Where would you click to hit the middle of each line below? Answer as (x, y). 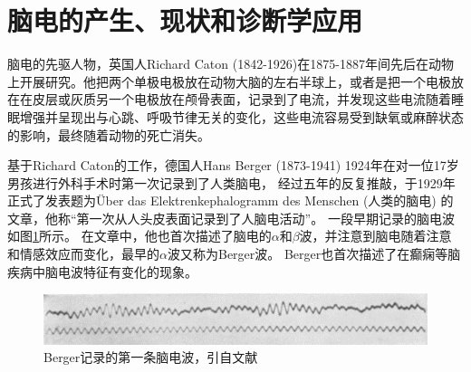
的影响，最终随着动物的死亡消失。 (109, 134)
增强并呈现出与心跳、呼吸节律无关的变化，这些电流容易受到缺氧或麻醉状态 (241, 116)
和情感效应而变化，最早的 (83, 254)
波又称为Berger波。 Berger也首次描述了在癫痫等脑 (314, 254)
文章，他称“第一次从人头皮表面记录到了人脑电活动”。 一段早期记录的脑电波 (231, 218)
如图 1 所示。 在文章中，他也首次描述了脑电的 (139, 236)
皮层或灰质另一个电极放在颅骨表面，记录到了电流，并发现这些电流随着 (241, 99)
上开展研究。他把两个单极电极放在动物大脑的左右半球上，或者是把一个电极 (229, 81)
